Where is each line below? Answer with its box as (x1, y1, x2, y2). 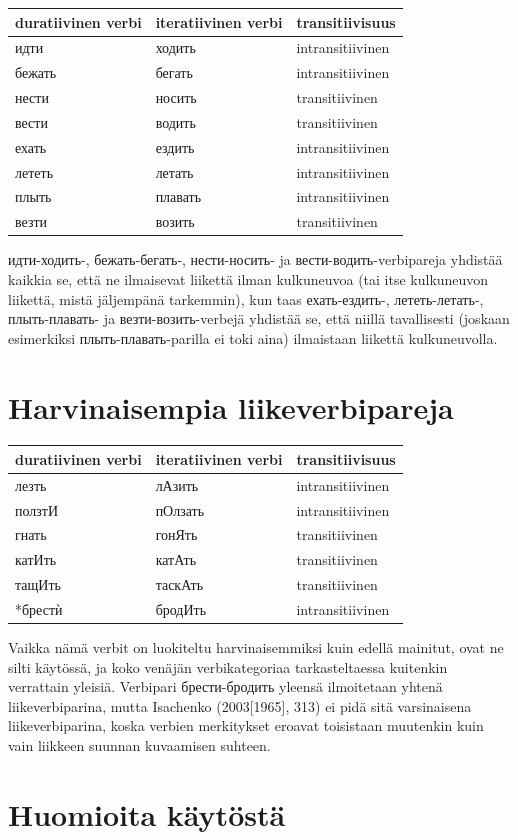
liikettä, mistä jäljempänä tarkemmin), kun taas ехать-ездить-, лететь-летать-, (8, 288, 484, 309)
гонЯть (155, 524, 198, 545)
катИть (15, 549, 57, 570)
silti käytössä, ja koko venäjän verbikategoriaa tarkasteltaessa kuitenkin (8, 656, 448, 677)
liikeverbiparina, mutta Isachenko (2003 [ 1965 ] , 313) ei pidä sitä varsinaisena (8, 695, 472, 716)
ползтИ (15, 499, 59, 520)
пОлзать (155, 499, 205, 520)
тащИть (15, 574, 61, 595)
